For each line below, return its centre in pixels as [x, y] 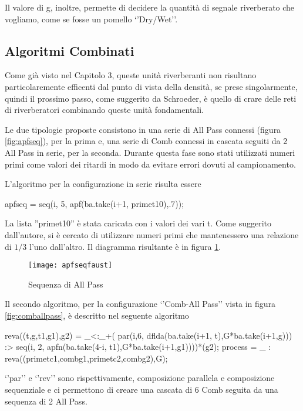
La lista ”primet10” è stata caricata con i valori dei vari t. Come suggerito [138, 223]
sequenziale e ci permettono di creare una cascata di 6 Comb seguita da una [142, 389]
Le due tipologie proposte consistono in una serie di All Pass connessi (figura [143, 129]
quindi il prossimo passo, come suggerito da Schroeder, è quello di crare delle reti [151, 98]
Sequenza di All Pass [66, 284]
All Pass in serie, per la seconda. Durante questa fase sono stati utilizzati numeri [150, 152]
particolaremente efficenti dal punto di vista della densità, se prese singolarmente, [151, 86]
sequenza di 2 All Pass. [46, 401]
